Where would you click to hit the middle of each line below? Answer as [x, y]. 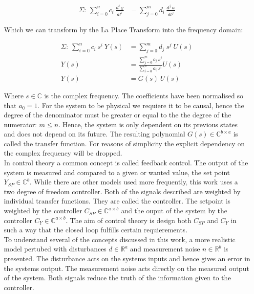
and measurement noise [165, 249]
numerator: [21, 124]
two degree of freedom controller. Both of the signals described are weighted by [122, 191]
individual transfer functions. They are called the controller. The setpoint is [117, 201]
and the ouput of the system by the [174, 211]
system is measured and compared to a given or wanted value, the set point [117, 172]
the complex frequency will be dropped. [63, 153]
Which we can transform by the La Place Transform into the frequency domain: [124, 29]
